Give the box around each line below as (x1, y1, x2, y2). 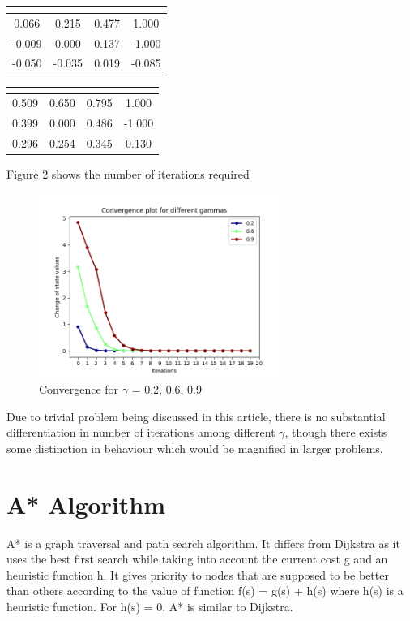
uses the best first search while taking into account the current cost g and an (6, 550, 388, 567)
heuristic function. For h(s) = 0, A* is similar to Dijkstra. (6, 597, 293, 615)
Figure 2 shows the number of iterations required (6, 166, 250, 183)
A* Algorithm (6, 487, 166, 520)
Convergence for (39, 381, 119, 398)
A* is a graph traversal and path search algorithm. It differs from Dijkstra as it (6, 534, 400, 551)
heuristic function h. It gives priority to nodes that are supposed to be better (6, 566, 389, 583)
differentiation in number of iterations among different (6, 424, 275, 441)
